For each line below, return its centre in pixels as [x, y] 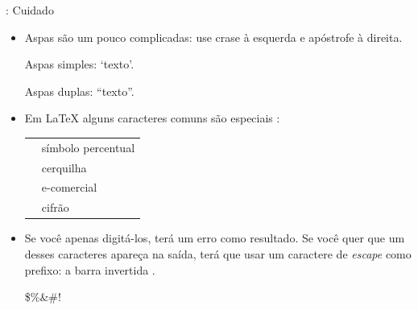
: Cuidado [30, 10]
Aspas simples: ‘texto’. [79, 64]
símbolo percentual [88, 147]
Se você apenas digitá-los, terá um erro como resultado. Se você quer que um [215, 238]
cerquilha [64, 167]
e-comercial [69, 187]
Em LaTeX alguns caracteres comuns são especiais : [152, 118]
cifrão [55, 207]
